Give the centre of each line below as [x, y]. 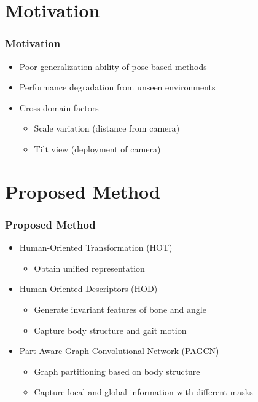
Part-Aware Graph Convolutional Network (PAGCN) [119, 351]
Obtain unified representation [89, 268]
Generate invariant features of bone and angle [120, 309]
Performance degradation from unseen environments [117, 87]
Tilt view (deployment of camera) [97, 148]
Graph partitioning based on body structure [117, 371]
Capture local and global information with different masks [143, 392]
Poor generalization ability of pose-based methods [113, 66]
